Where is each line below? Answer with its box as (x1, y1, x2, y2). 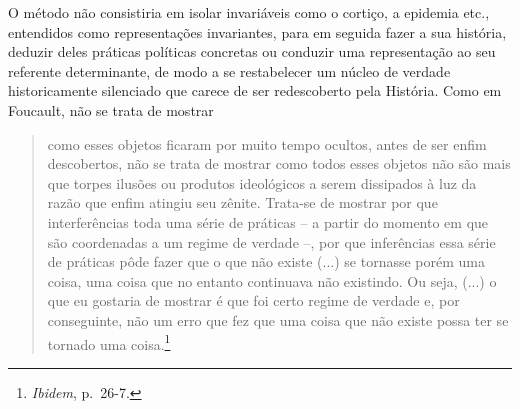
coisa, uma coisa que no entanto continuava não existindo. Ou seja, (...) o (47, 270, 497, 291)
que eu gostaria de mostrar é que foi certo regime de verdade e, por (47, 290, 460, 311)
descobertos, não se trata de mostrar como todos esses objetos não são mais (47, 153, 511, 174)
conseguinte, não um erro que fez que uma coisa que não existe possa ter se (47, 309, 509, 330)
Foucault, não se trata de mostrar (8, 99, 214, 120)
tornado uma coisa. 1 (47, 330, 171, 354)
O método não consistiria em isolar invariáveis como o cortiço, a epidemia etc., (8, 2, 490, 22)
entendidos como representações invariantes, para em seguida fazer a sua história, (8, 21, 507, 42)
